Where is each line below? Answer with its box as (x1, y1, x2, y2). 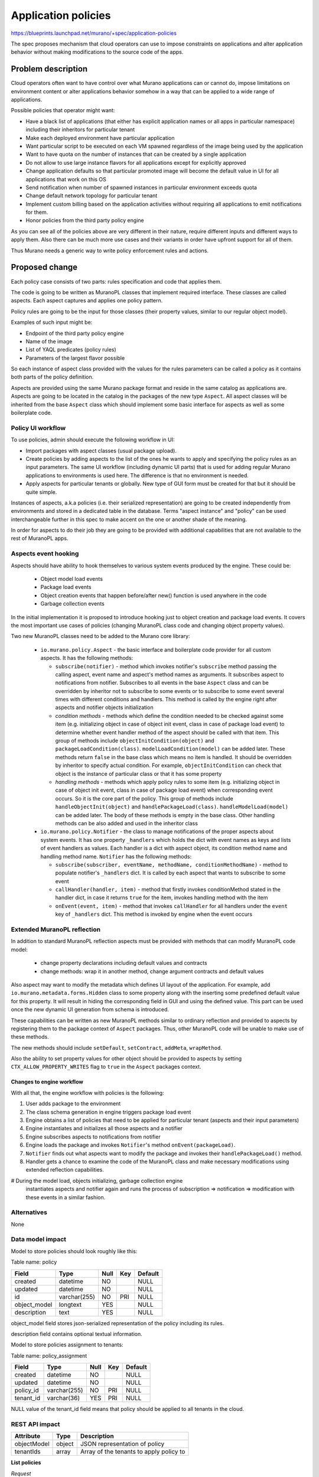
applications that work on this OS (25, 175, 106, 183)
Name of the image (25, 337, 73, 345)
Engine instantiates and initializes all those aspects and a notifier (25, 1125, 183, 1132)
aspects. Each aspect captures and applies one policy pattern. (11, 297, 163, 304)
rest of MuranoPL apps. (11, 535, 69, 542)
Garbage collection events (40, 600, 105, 607)
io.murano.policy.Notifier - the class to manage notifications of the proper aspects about (40, 828, 274, 835)
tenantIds (14, 1447, 41, 1456)
